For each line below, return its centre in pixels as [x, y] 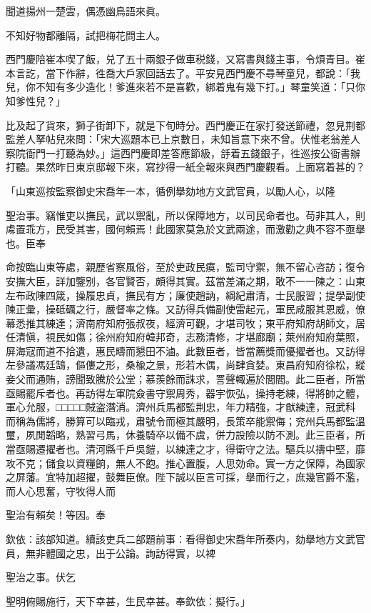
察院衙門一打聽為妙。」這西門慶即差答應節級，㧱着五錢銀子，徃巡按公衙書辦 [183, 153]
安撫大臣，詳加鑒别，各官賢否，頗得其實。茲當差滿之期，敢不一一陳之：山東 [185, 280]
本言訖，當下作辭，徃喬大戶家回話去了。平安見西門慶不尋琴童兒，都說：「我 [183, 73]
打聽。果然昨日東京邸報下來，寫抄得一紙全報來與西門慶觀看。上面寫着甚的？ [185, 167]
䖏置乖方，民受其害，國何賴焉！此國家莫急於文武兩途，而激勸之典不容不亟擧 [185, 229]
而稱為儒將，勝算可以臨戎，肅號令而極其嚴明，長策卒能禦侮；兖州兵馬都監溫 [185, 420]
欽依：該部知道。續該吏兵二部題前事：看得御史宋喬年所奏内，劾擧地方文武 [181, 539]
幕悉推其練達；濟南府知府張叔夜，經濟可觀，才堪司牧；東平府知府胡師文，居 [185, 323]
